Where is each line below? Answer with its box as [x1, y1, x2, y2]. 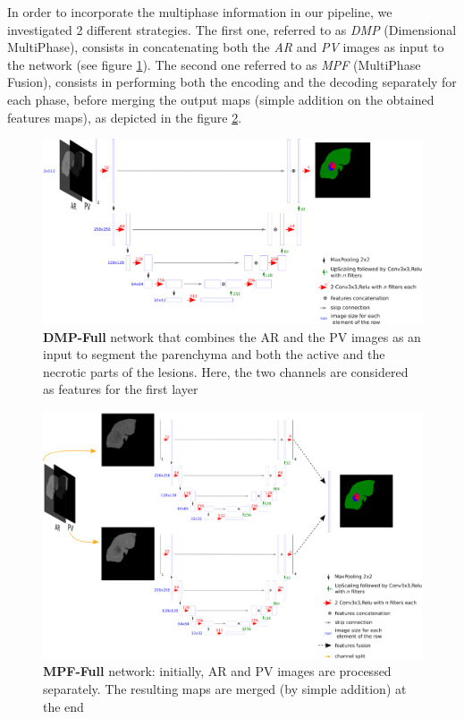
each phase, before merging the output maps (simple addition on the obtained [7, 90, 434, 108]
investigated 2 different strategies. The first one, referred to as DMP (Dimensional [7, 20, 457, 39]
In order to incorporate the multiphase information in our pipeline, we [7, 3, 392, 21]
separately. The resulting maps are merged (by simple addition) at [43, 679, 407, 698]
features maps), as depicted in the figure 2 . [7, 107, 242, 126]
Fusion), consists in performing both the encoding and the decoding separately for [7, 73, 457, 91]
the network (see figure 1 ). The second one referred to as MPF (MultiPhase [7, 55, 421, 73]
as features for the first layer [43, 380, 198, 398]
